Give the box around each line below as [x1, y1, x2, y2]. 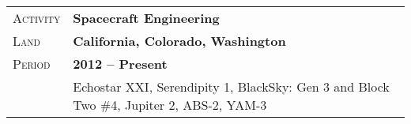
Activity [13, 9, 61, 27]
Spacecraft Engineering [73, 9, 220, 27]
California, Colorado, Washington [73, 32, 286, 50]
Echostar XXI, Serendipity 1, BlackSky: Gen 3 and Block [73, 77, 390, 96]
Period [13, 54, 51, 73]
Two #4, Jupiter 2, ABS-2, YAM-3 [73, 96, 267, 114]
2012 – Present [73, 54, 168, 73]
